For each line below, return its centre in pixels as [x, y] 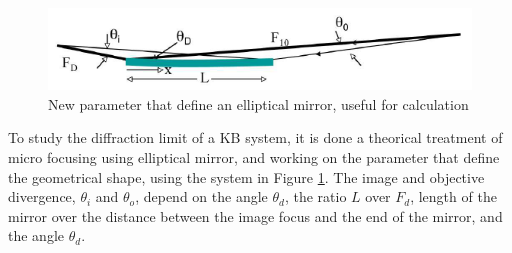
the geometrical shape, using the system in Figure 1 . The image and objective [246, 176]
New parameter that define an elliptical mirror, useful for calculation [258, 103]
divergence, [42, 196]
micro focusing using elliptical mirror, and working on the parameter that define [254, 156]
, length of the [453, 196]
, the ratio [315, 196]
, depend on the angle [201, 196]
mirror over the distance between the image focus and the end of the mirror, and [255, 215]
